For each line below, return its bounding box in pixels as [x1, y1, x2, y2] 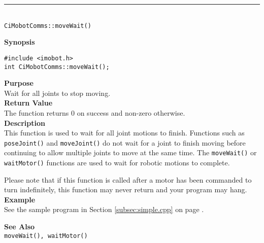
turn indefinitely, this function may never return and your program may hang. [4, 184, 247, 195]
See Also [4, 221, 35, 232]
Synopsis [4, 37, 35, 47]
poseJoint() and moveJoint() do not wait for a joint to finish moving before [4, 137, 246, 148]
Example [4, 194, 36, 204]
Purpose [4, 78, 34, 88]
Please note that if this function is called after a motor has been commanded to [4, 174, 252, 185]
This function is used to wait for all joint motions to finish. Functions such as [4, 127, 245, 138]
